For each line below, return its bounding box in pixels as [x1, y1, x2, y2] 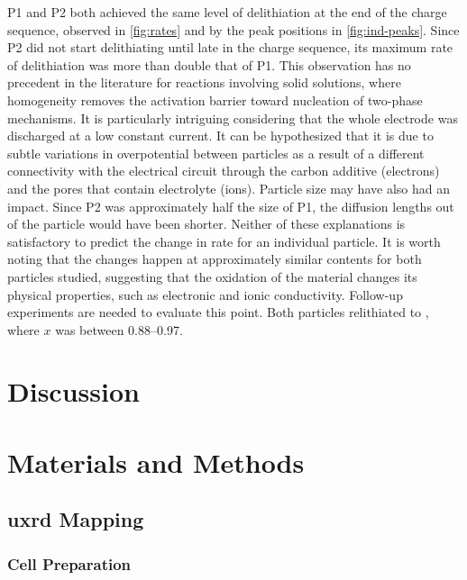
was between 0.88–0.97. [55, 320, 183, 339]
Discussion [7, 373, 140, 410]
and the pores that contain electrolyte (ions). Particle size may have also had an [7, 178, 450, 197]
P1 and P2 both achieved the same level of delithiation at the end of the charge [7, 3, 447, 21]
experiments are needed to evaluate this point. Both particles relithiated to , [7, 303, 429, 322]
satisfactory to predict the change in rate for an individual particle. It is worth [7, 231, 441, 250]
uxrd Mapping [7, 505, 144, 533]
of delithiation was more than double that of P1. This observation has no [7, 55, 411, 74]
